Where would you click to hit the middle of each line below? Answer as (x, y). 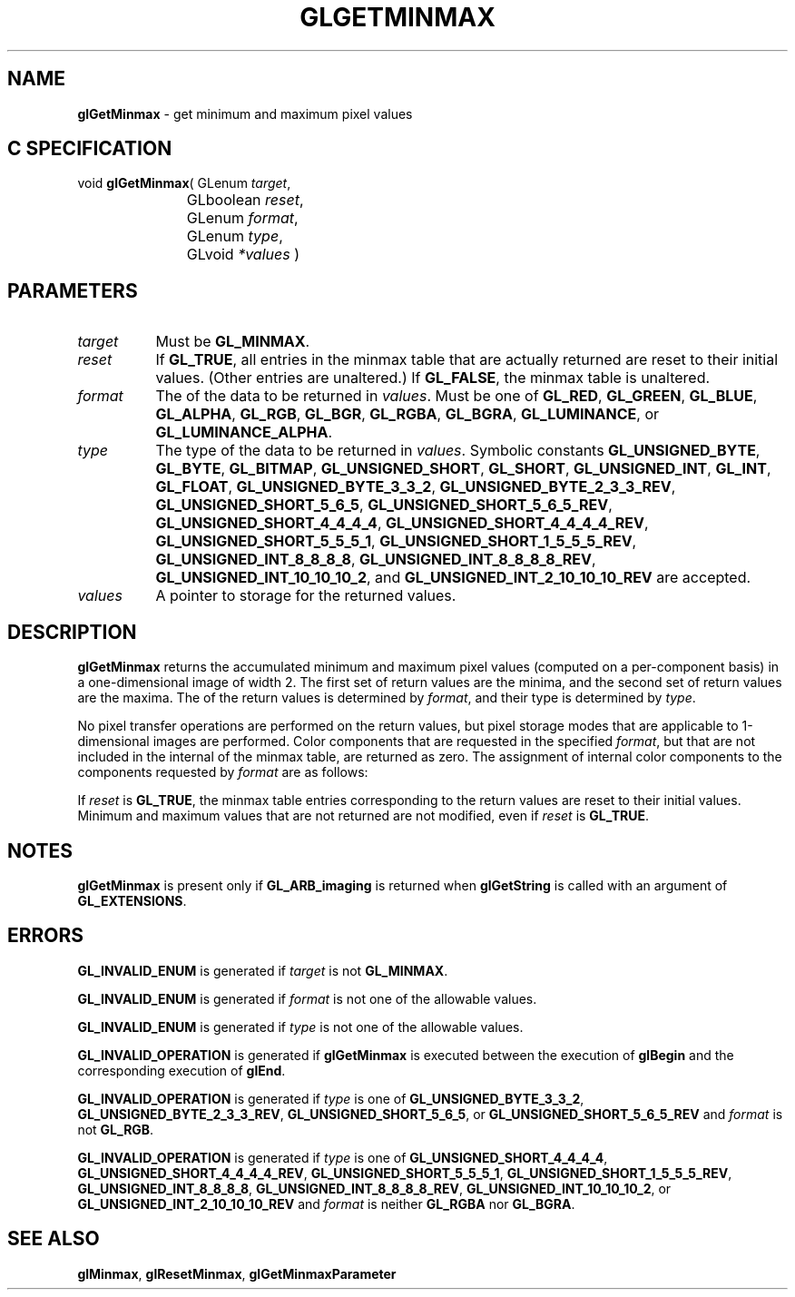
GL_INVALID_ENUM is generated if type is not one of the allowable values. (300, 1027)
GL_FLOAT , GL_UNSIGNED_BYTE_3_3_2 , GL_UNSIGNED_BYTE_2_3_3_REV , (416, 487)
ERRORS (46, 936)
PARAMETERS (73, 290)
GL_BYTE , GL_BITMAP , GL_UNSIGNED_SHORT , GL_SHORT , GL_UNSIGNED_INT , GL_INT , (463, 469)
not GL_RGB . (116, 1129)
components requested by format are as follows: (223, 772)
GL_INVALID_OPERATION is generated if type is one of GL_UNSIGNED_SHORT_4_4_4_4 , (343, 1157)
